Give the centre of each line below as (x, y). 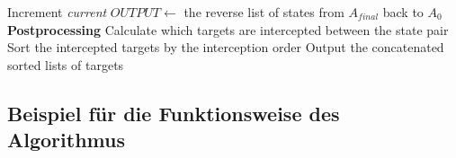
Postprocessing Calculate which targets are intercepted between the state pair (228, 29)
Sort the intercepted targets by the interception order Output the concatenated (226, 47)
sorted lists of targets (66, 64)
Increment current (57, 12)
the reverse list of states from (264, 12)
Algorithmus (66, 140)
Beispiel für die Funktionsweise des (174, 113)
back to (403, 12)
